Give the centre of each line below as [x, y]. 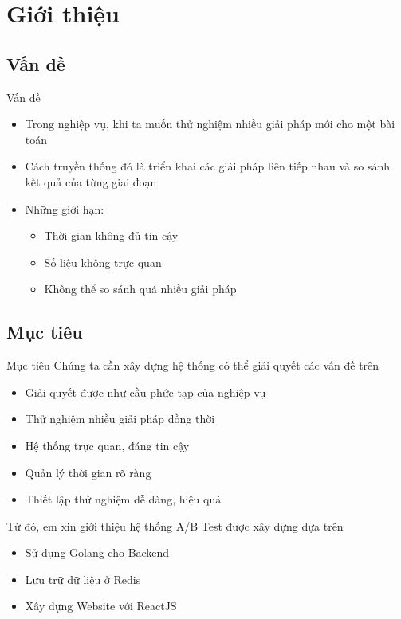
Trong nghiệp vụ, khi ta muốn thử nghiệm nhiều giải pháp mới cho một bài [210, 124]
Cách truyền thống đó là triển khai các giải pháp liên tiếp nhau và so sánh [207, 166]
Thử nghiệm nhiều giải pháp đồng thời [120, 419]
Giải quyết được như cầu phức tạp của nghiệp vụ [145, 392]
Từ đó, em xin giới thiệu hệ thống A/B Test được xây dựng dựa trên [175, 525]
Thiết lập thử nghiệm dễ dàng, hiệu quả [123, 499]
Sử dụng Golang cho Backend [97, 552]
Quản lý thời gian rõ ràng [88, 472]
